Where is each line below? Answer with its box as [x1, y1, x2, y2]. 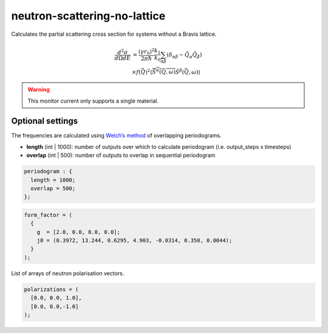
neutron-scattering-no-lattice [11, 9, 166, 22]
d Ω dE [114, 55, 131, 61]
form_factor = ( [24, 211, 73, 218]
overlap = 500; [30, 185, 76, 191]
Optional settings [11, 116, 78, 126]
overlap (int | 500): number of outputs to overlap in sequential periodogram [26, 152, 216, 159]
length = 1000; [30, 176, 76, 184]
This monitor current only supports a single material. [27, 97, 159, 105]
